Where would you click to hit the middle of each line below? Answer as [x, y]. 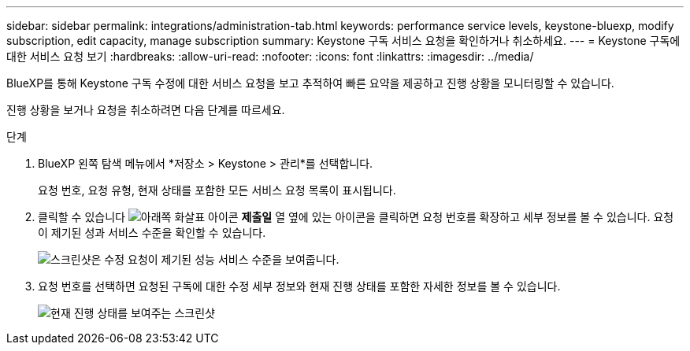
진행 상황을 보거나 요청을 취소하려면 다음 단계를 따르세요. [146, 110]
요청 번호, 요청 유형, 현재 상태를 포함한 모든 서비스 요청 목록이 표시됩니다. [217, 190]
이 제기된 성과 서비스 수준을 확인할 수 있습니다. [152, 233]
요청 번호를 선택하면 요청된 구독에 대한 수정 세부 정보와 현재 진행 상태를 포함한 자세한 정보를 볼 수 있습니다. [299, 286]
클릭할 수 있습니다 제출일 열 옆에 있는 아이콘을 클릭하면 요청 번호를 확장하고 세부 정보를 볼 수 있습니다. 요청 [356, 217]
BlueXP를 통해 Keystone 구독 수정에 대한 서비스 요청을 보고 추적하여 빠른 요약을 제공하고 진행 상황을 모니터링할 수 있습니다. [310, 83]
